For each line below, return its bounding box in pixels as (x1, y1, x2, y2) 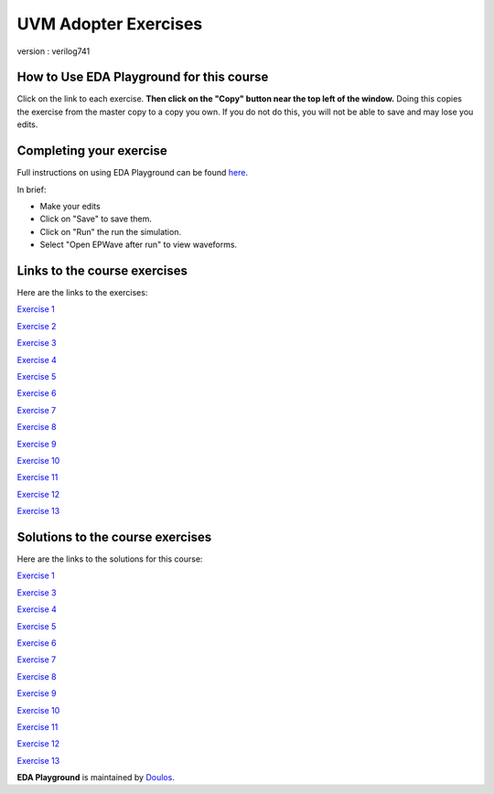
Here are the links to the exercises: (16, 287, 148, 297)
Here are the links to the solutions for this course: (16, 553, 203, 564)
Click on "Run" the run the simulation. (39, 226, 182, 237)
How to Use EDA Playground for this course (16, 70, 269, 85)
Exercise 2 (16, 320, 57, 331)
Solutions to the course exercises (16, 529, 212, 544)
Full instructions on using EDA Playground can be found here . (16, 167, 249, 178)
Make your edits (39, 200, 101, 211)
